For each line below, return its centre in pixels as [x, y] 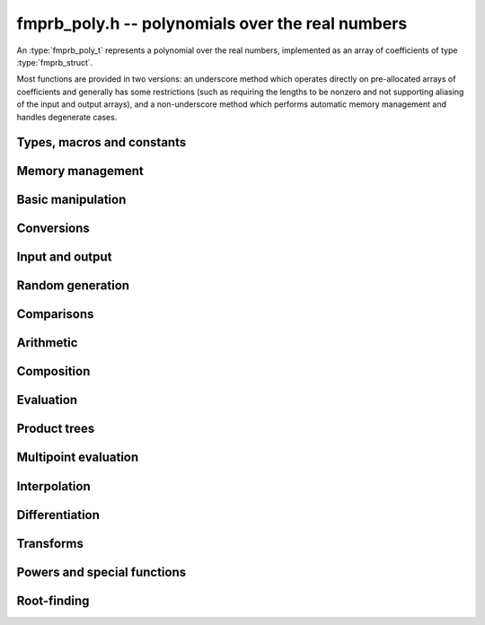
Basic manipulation [71, 200]
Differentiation [58, 515]
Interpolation [54, 486]
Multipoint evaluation [78, 458]
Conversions [53, 229]
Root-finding [53, 600]
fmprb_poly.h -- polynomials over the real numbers [212, 23]
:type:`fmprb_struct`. [55, 62]
